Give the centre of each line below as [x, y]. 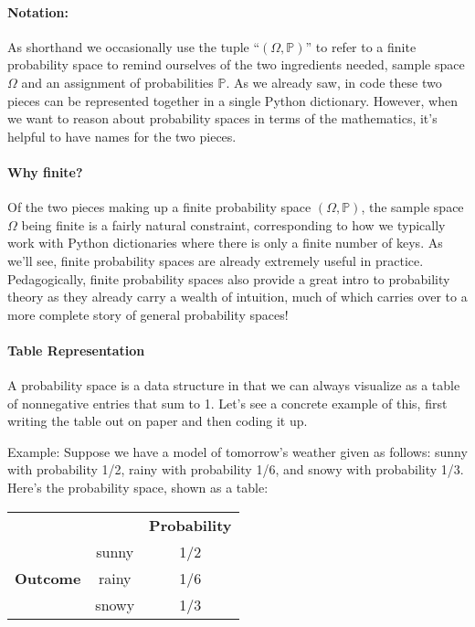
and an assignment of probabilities [117, 82]
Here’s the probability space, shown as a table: [138, 488]
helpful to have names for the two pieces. [122, 136]
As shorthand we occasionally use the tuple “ [134, 46]
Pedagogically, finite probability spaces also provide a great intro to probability [229, 278]
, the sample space [412, 207]
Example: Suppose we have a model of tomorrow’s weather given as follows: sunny [237, 451]
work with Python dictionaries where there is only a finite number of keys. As [225, 243]
